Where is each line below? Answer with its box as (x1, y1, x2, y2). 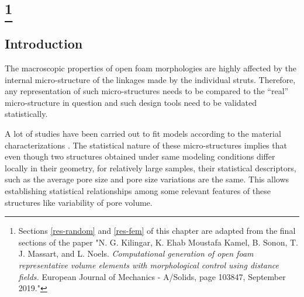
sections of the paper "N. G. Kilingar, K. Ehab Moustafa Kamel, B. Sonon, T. (18, 236, 298, 248)
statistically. (5, 108, 48, 120)
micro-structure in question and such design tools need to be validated (5, 96, 257, 108)
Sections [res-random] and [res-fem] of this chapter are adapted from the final (18, 225, 296, 237)
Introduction (5, 34, 83, 53)
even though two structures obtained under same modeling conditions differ (5, 150, 275, 163)
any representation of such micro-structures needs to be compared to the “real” (5, 85, 289, 97)
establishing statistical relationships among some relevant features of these (5, 184, 271, 196)
